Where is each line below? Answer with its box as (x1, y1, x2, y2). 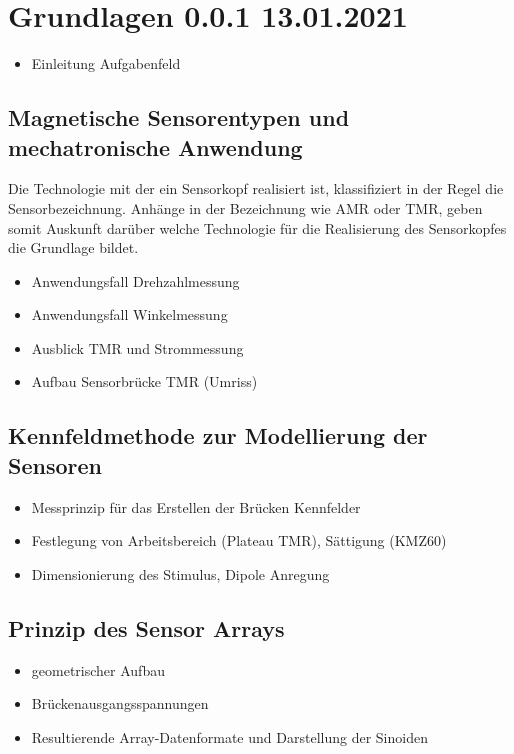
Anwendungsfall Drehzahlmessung (31, 270, 240, 291)
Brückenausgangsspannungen (31, 693, 209, 714)
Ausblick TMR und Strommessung (31, 337, 244, 358)
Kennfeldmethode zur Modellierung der (8, 420, 428, 451)
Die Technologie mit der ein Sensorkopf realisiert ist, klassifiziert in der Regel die (8, 178, 504, 199)
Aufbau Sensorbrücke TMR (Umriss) (31, 371, 258, 392)
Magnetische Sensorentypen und (8, 102, 350, 133)
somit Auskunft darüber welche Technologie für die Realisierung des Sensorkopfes (8, 217, 507, 238)
